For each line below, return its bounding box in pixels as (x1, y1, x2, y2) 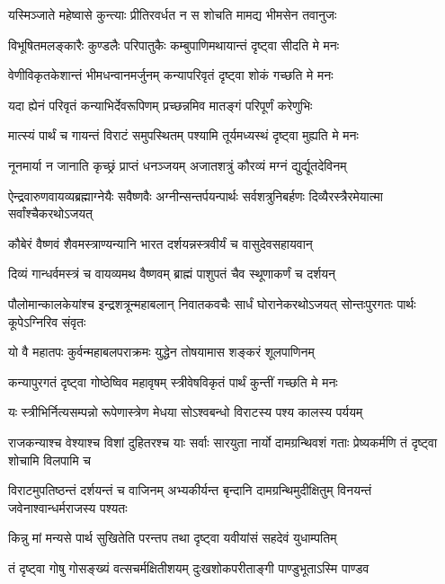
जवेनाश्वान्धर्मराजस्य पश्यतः (8, 498, 128, 517)
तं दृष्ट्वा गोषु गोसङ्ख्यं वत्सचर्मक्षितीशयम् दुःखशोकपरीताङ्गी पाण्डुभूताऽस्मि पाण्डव (8, 558, 369, 577)
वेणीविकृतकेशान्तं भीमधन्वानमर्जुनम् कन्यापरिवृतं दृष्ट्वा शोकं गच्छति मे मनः (8, 66, 334, 84)
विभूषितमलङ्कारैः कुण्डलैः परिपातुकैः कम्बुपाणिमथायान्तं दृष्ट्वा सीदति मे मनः (8, 35, 340, 54)
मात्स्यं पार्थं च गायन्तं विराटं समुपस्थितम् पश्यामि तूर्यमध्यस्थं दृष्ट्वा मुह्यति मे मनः (8, 126, 359, 145)
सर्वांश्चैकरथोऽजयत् (8, 204, 93, 223)
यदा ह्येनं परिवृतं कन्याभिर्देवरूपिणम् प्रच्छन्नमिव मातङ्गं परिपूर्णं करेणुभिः (8, 95, 313, 114)
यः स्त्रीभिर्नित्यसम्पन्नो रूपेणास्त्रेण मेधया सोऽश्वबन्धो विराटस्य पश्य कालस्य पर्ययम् (8, 403, 363, 421)
